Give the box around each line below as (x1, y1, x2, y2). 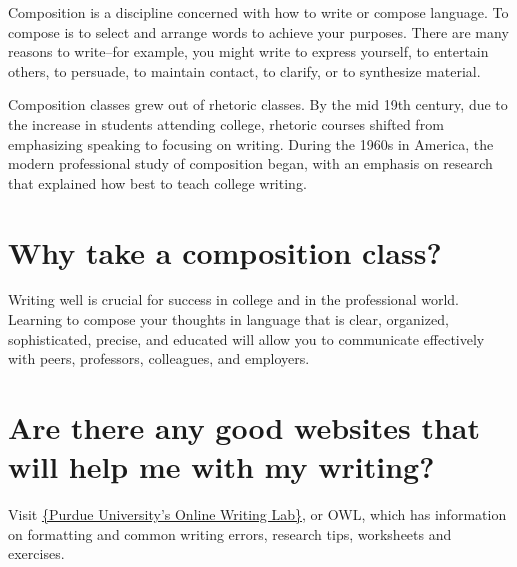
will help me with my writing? (8, 446, 435, 487)
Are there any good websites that (8, 407, 481, 448)
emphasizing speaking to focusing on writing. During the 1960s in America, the (8, 133, 494, 154)
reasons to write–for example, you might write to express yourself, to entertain (8, 41, 489, 62)
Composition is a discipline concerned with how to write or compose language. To (8, 2, 509, 22)
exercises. (8, 543, 65, 564)
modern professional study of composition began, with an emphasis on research (8, 153, 493, 174)
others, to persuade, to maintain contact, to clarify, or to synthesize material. (8, 60, 481, 81)
